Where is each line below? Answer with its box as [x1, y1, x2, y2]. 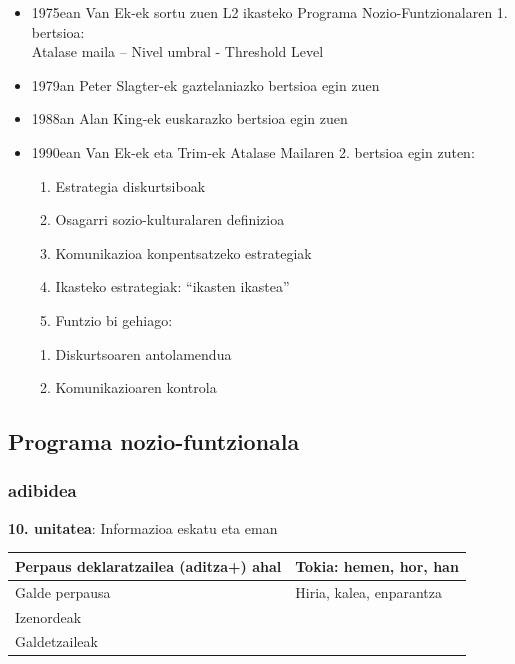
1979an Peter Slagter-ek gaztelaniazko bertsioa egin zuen [31, 74, 380, 95]
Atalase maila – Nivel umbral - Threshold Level [31, 41, 324, 62]
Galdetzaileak [15, 631, 98, 652]
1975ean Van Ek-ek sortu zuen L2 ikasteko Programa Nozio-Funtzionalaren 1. [31, 2, 508, 22]
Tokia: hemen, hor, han [295, 555, 459, 576]
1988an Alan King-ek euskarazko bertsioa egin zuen [31, 108, 348, 129]
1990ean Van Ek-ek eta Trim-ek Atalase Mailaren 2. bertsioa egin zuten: [31, 141, 475, 162]
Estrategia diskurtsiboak [55, 175, 206, 196]
